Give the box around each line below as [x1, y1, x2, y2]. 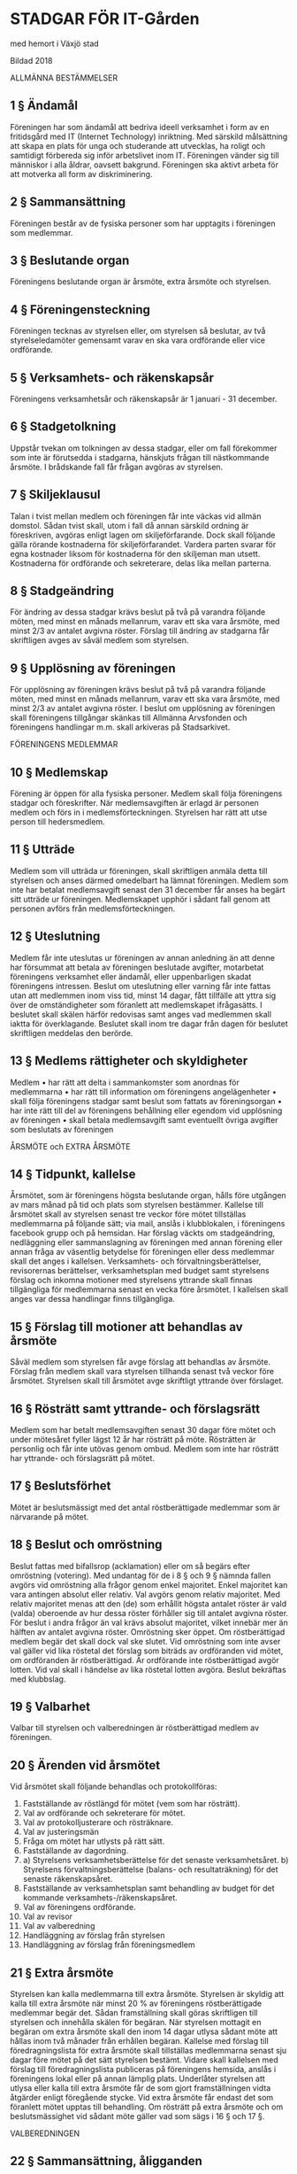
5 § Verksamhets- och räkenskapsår [10, 370, 215, 385]
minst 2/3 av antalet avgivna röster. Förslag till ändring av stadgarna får [10, 625, 270, 637]
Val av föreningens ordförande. [22, 1902, 136, 1913]
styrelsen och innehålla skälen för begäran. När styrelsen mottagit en [10, 2017, 262, 2027]
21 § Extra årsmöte [10, 1965, 114, 1980]
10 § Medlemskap [10, 764, 109, 779]
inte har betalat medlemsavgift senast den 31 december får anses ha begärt [10, 884, 286, 894]
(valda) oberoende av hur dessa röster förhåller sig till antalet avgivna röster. [10, 1607, 289, 1618]
